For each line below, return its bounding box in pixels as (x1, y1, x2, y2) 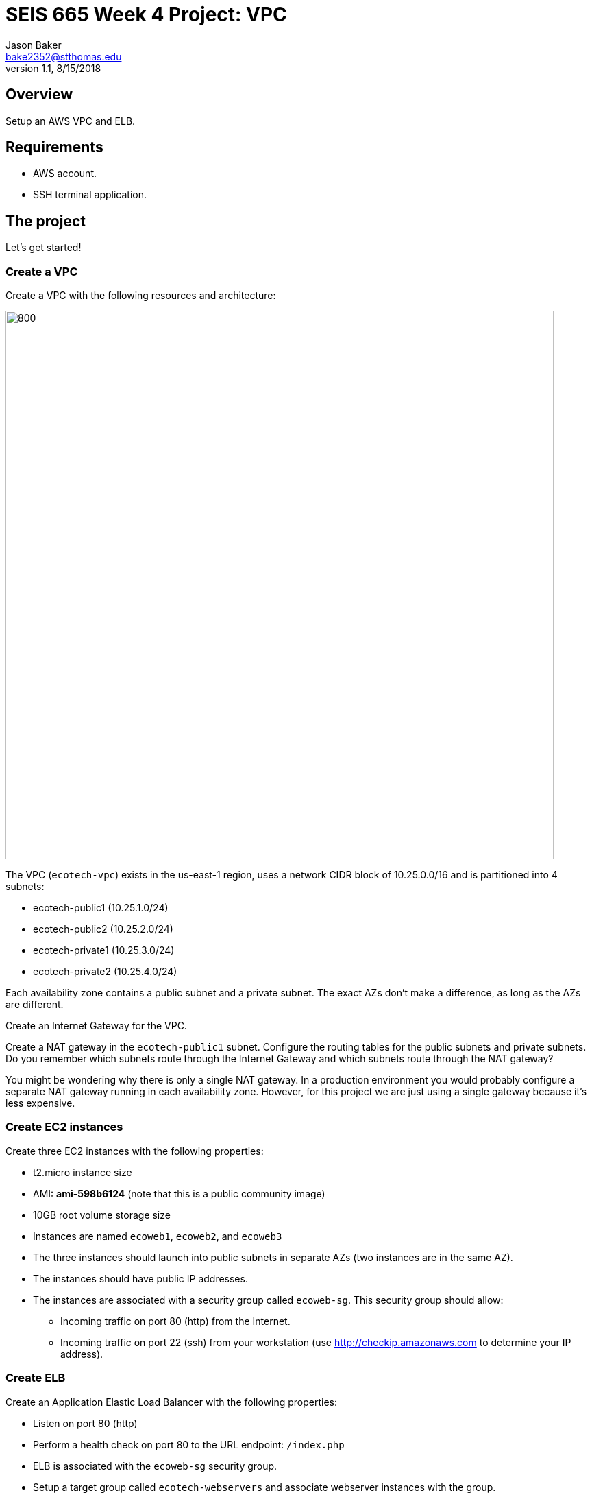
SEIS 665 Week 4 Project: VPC (5, 3, 287, 26)
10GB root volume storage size (33, 1208, 171, 1221)
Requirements (5, 139, 103, 156)
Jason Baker (5, 38, 62, 51)
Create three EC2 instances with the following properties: (5, 1145, 264, 1157)
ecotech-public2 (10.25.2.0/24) (33, 923, 173, 935)
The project (5, 212, 86, 230)
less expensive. (5, 1097, 75, 1110)
